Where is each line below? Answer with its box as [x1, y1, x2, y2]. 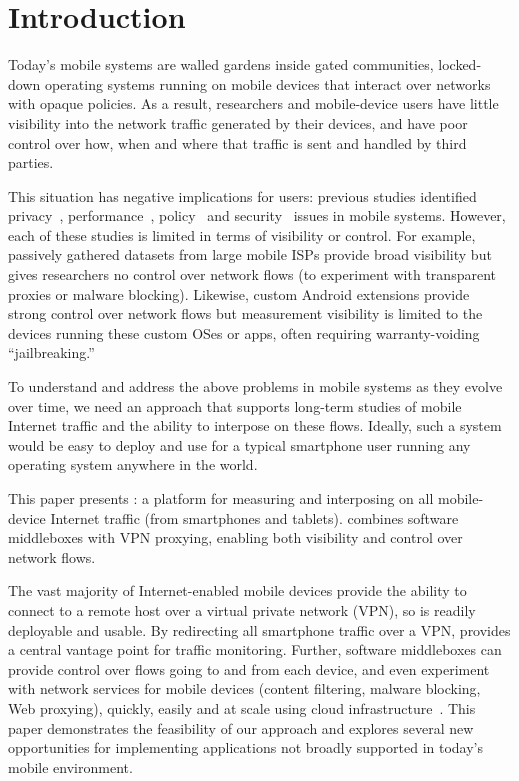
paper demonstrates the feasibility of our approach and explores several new [8, 717, 474, 738]
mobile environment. [8, 756, 133, 777]
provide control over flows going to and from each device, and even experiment [8, 658, 490, 679]
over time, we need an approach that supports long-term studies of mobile [8, 395, 462, 416]
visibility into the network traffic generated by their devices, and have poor [8, 112, 468, 133]
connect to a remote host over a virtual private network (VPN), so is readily [8, 599, 476, 620]
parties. [8, 152, 54, 173]
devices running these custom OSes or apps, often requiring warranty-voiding [8, 322, 480, 343]
